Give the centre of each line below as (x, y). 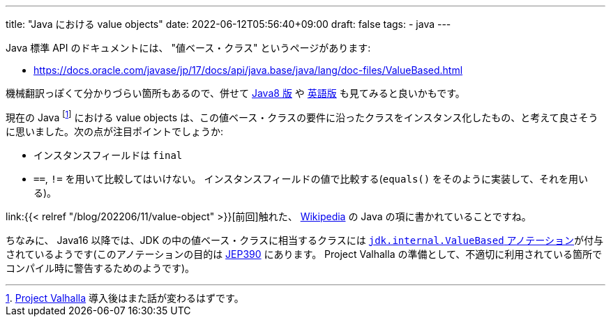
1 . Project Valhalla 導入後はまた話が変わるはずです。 (125, 298)
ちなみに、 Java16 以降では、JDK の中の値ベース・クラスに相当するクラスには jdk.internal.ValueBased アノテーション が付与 (304, 240)
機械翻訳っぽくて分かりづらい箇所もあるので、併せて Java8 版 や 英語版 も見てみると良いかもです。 (235, 93)
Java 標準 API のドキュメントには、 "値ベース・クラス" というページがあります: (188, 48)
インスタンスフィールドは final (108, 155)
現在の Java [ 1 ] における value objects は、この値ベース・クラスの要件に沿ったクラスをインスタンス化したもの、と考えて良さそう (302, 116)
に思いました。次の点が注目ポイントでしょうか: (115, 131)
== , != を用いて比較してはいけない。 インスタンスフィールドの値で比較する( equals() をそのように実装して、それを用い (311, 178)
